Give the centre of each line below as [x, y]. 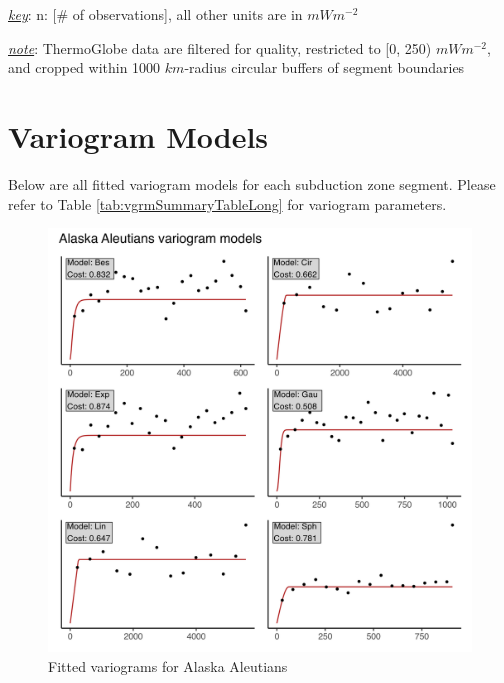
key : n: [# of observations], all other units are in [155, 14]
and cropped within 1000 [84, 67]
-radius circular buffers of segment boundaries [324, 67]
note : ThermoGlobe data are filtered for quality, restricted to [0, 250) [220, 47]
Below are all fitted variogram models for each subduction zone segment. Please [252, 183]
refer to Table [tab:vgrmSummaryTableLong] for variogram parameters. [227, 203]
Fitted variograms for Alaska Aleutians [168, 665]
